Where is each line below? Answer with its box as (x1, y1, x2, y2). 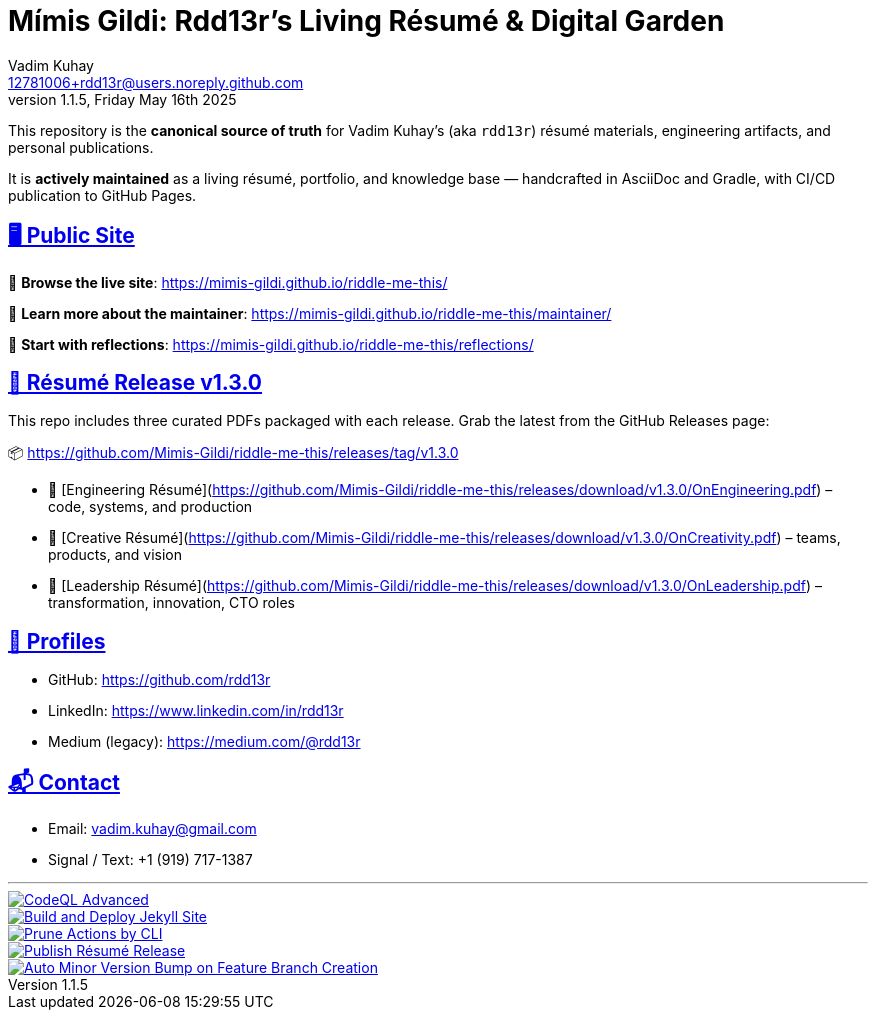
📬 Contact (8, 769, 120, 795)
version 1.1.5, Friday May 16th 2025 (8, 90, 237, 108)
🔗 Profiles (8, 628, 106, 654)
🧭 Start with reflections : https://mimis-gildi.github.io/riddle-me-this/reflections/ (8, 335, 534, 353)
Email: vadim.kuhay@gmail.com (48, 820, 257, 838)
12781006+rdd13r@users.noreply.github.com (8, 73, 304, 91)
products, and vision (48, 546, 183, 564)
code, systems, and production (48, 498, 253, 516)
